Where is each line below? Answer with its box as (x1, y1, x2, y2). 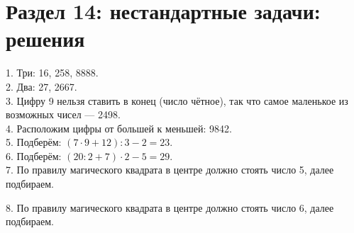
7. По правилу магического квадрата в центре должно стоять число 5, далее (6, 162, 334, 177)
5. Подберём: (6, 135, 62, 149)
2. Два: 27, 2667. (6, 79, 77, 93)
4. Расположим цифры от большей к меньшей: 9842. (6, 120, 232, 135)
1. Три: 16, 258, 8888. (6, 65, 99, 80)
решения (6, 24, 85, 53)
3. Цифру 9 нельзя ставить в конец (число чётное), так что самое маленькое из (6, 93, 348, 108)
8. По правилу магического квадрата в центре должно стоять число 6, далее (6, 200, 334, 215)
